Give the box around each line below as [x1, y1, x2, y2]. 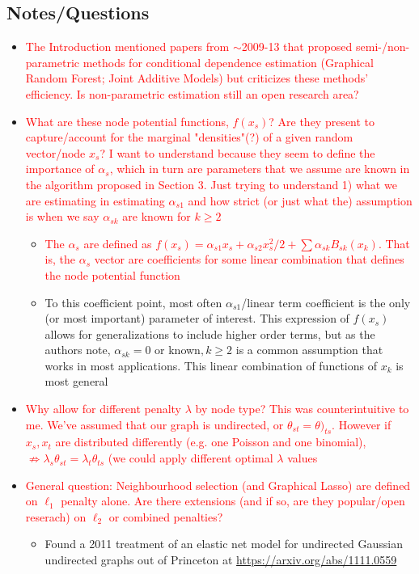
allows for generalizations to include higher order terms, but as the [44, 325, 375, 342]
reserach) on [25, 508, 87, 525]
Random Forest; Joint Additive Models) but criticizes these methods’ [25, 70, 369, 87]
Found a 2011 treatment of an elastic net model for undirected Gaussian [44, 535, 404, 552]
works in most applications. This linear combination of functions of [44, 357, 377, 374]
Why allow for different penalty [25, 400, 182, 417]
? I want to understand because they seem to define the [99, 144, 375, 161]
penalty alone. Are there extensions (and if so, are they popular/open [61, 492, 405, 509]
